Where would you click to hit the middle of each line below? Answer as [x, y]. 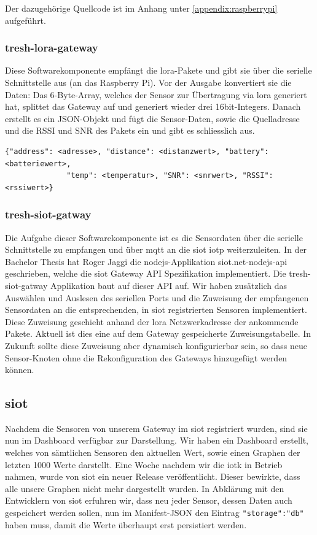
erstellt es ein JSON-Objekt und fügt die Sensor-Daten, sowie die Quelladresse [152, 118]
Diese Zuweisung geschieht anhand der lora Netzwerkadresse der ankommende [152, 321]
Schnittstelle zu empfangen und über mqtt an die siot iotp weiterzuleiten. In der [156, 249]
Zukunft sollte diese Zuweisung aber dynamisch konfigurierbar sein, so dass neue [156, 345]
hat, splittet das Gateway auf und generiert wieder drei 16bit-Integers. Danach [153, 106]
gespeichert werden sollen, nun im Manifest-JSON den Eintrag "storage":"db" [155, 513]
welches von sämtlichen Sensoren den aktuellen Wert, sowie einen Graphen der [153, 452]
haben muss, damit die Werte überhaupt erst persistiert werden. [126, 524]
